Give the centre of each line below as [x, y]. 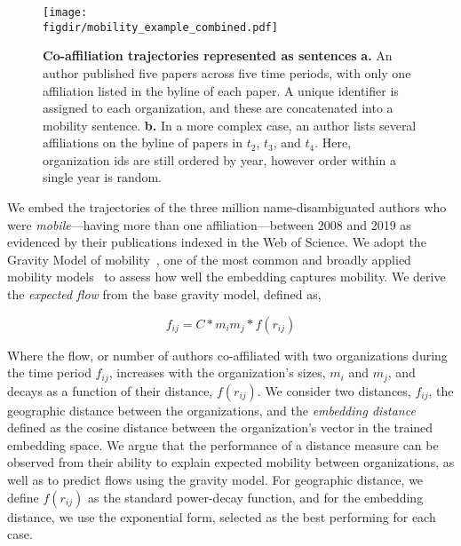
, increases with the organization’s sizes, [217, 372]
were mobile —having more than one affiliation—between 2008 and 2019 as [209, 224]
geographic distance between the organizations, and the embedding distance [211, 410]
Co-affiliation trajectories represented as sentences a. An [218, 55]
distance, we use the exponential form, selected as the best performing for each [222, 516]
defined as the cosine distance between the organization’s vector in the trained [220, 427]
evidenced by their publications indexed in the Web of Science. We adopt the [217, 242]
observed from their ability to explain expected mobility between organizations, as [231, 462]
